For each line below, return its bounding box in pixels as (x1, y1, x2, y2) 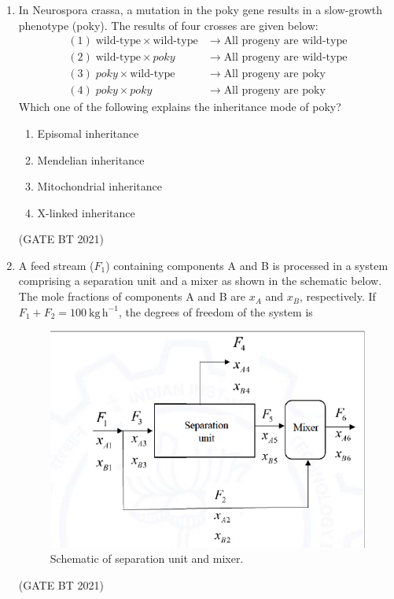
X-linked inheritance (37, 204, 135, 220)
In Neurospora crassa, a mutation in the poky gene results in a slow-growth (18, 2, 383, 17)
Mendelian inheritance (37, 151, 145, 168)
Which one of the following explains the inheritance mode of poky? (18, 98, 341, 115)
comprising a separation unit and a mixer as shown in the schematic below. (18, 272, 382, 289)
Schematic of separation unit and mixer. (50, 550, 244, 567)
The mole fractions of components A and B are (18, 288, 245, 305)
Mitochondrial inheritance (37, 178, 162, 194)
